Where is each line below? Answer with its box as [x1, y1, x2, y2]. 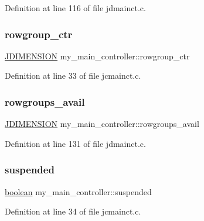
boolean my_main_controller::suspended [5, 185, 152, 197]
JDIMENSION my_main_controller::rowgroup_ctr [5, 49, 190, 62]
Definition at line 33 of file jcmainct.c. [5, 69, 141, 82]
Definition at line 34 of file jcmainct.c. [5, 205, 141, 217]
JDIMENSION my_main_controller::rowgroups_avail [5, 118, 199, 130]
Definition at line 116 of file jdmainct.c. [5, 2, 146, 14]
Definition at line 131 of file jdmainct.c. [5, 137, 146, 149]
